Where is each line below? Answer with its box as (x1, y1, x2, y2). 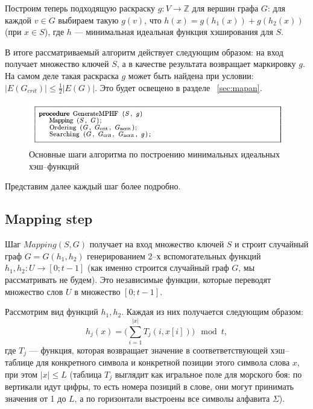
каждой (5, 13, 32, 26)
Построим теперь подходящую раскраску (5, 2, 156, 14)
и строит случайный (235, 238, 309, 250)
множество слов (5, 285, 63, 297)
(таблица (69, 368, 102, 381)
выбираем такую (58, 13, 119, 26)
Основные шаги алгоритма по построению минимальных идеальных (29, 148, 280, 160)
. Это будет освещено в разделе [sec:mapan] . (95, 81, 262, 94)
